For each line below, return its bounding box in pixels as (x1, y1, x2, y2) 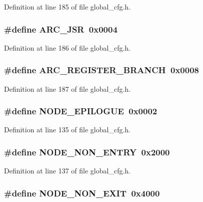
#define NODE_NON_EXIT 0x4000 (4, 186, 160, 199)
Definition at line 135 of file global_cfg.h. (4, 124, 131, 135)
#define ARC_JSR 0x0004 (4, 23, 117, 35)
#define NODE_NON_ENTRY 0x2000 (4, 145, 170, 158)
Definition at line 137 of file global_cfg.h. (4, 165, 131, 176)
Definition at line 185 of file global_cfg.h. (4, 2, 131, 12)
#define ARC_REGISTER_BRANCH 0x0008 (4, 64, 199, 76)
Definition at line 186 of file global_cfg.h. (4, 42, 131, 53)
